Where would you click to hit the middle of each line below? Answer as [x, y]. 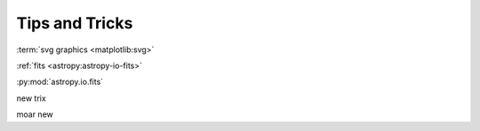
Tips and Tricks [75, 23]
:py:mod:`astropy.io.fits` [60, 82]
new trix [31, 98]
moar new [35, 114]
